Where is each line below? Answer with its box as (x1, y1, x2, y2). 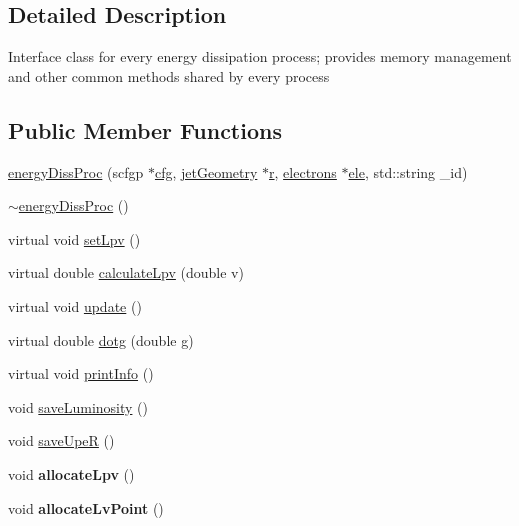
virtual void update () (8, 295, 142, 316)
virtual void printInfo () (8, 363, 154, 384)
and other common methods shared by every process (8, 65, 330, 86)
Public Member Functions (8, 114, 282, 145)
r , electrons (269, 161, 337, 182)
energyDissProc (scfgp (8, 161, 144, 182)
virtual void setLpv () (8, 228, 141, 249)
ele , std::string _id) (348, 161, 468, 182)
